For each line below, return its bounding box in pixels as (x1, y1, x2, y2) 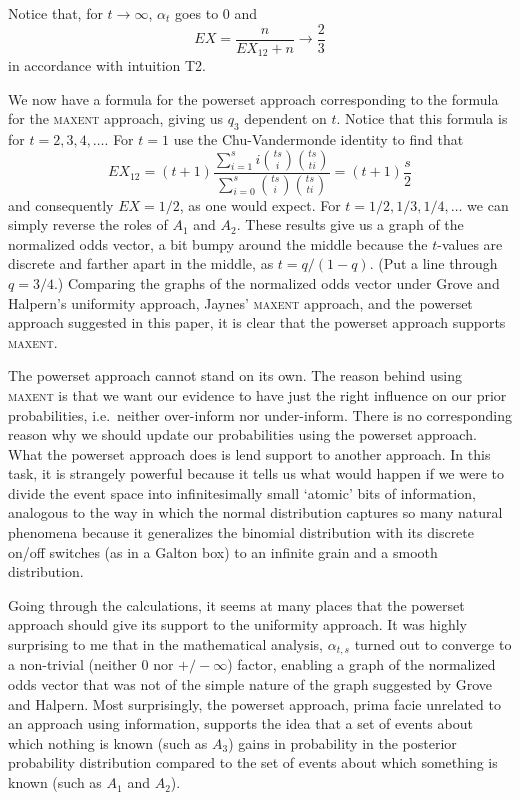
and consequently (8, 194, 114, 215)
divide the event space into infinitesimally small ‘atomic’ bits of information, (8, 482, 476, 503)
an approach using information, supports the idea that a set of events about (8, 713, 473, 734)
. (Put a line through (369, 253, 498, 274)
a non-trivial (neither (8, 654, 137, 675)
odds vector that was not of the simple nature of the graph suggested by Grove (8, 674, 493, 695)
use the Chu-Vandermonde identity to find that (173, 129, 464, 150)
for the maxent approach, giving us (8, 108, 224, 129)
